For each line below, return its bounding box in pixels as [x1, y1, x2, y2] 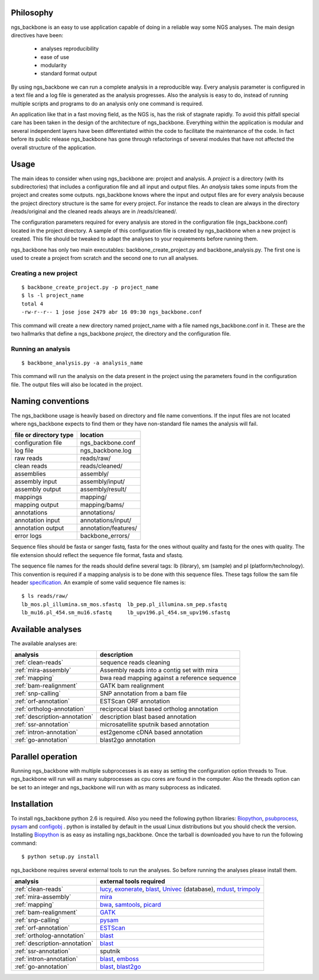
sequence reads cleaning [99, 659, 171, 667]
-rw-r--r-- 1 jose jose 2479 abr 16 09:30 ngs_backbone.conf [21, 309, 202, 315]
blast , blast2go [99, 962, 141, 971]
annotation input [14, 516, 60, 525]
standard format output [40, 70, 97, 77]
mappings [14, 493, 43, 502]
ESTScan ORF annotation [99, 697, 170, 705]
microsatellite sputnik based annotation [99, 721, 210, 729]
